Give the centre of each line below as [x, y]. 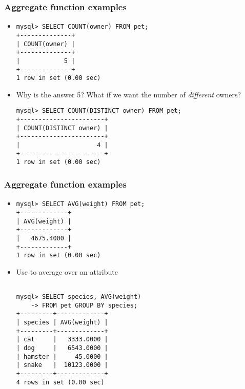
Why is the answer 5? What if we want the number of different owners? [129, 94]
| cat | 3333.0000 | [62, 340]
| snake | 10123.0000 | [62, 365]
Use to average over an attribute [67, 271]
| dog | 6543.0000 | [62, 348]
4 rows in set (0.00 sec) [60, 382]
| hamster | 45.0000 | [62, 356]
